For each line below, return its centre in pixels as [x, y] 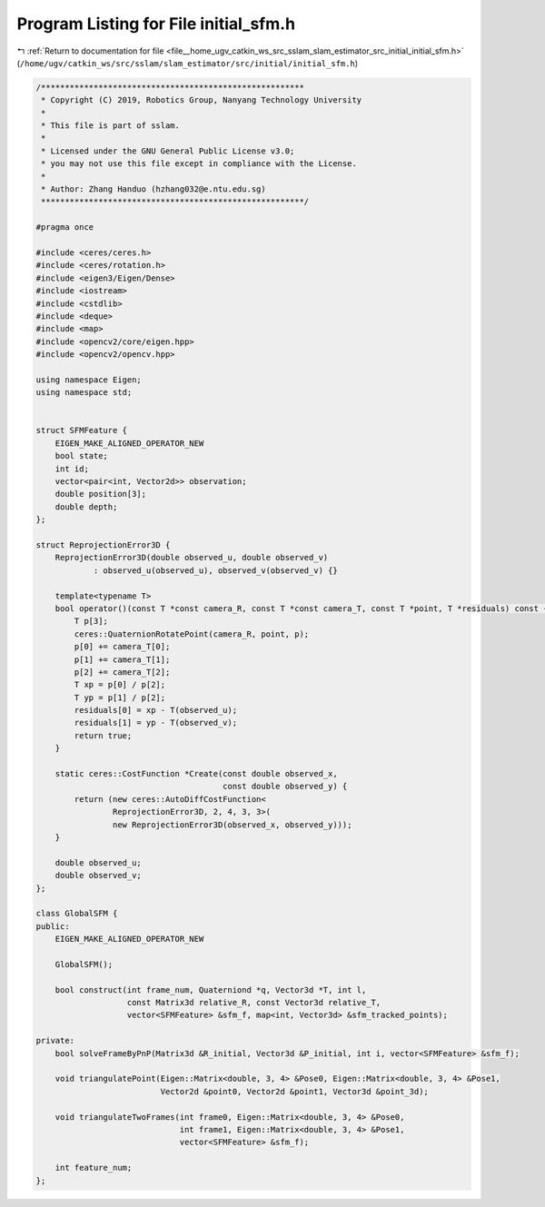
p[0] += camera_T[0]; [122, 647]
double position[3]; [101, 494]
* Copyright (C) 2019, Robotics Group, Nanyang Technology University [202, 100]
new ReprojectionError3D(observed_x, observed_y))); [232, 825]
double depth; [86, 507]
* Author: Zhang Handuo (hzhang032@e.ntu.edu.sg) [154, 189]
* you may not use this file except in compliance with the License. [199, 164]
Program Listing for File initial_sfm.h [156, 24]
